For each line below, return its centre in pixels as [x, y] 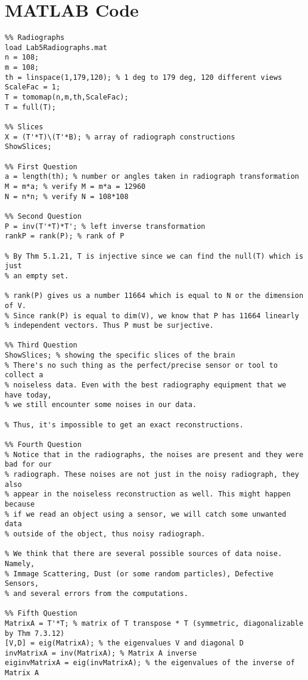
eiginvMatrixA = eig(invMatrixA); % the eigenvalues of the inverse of [150, 663]
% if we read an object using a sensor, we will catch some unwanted [146, 514]
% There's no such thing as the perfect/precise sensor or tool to [141, 365]
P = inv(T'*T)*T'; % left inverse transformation [105, 226]
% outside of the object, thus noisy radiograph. [105, 534]
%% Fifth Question [41, 614]
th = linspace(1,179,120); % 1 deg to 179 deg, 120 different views [144, 77]
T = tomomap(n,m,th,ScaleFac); [67, 97]
